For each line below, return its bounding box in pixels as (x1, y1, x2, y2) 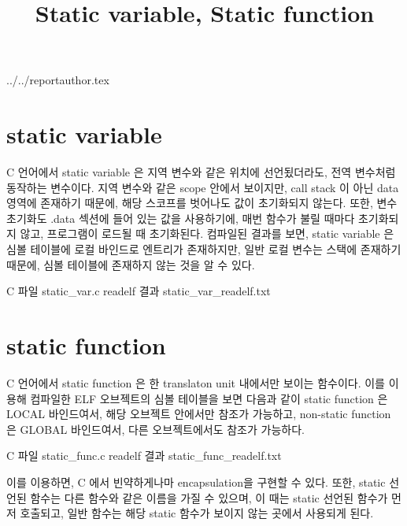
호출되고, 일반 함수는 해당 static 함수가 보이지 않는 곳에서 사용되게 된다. (20, 505, 374, 521)
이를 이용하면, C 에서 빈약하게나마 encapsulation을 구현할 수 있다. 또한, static (6, 473, 386, 490)
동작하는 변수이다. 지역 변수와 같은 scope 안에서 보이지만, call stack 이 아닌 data (6, 179, 399, 195)
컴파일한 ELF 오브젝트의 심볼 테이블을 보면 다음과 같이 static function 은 (30, 390, 388, 406)
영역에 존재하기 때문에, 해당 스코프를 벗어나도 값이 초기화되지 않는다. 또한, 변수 (6, 194, 398, 211)
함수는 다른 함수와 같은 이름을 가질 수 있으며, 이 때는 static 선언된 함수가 (30, 489, 388, 506)
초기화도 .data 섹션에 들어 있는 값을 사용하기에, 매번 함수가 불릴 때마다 (6, 209, 355, 226)
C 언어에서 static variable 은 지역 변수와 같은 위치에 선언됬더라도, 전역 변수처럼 (6, 164, 396, 180)
